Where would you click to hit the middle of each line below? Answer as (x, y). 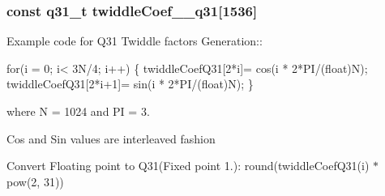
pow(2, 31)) (35, 181)
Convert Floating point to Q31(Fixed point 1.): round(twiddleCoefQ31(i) (188, 166)
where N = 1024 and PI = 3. (78, 111)
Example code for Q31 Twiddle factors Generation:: (135, 41)
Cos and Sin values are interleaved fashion (111, 138)
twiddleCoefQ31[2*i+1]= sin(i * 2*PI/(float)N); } (130, 84)
